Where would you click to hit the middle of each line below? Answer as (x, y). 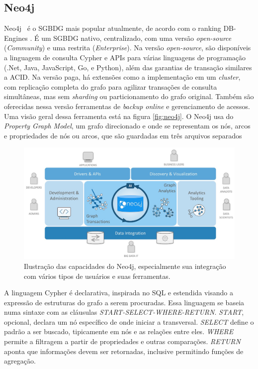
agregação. (20, 361)
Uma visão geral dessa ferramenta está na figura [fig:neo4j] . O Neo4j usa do (119, 116)
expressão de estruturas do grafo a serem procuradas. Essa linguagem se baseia (124, 302)
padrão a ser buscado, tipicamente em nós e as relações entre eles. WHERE (119, 331)
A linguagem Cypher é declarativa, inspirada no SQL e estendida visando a (119, 293)
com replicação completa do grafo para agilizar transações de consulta (111, 86)
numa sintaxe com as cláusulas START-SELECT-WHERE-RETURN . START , (124, 312)
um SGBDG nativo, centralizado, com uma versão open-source (136, 38)
